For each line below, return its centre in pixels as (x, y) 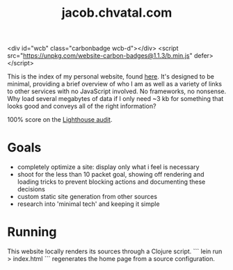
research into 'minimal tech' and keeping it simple (88, 204)
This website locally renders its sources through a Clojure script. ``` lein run (115, 251)
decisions (31, 189)
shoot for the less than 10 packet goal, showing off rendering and (111, 175)
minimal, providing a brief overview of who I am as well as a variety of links (115, 84)
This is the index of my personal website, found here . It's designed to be (111, 77)
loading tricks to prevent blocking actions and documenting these (111, 182)
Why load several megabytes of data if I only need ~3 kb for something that (115, 99)
